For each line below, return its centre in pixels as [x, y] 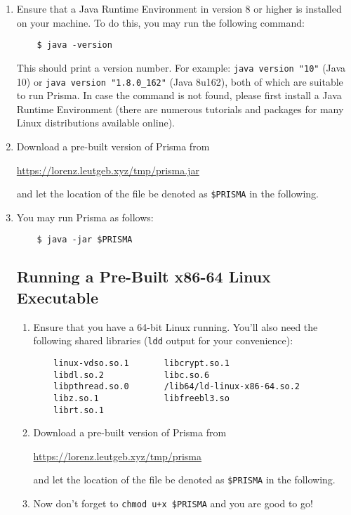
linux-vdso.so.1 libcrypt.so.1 [141, 363]
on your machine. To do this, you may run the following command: [160, 22]
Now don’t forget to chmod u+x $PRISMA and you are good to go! [173, 503]
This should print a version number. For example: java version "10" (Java [181, 67]
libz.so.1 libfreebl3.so [141, 398]
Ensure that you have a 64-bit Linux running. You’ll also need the [175, 326]
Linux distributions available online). [96, 123]
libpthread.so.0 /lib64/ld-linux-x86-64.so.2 [177, 387]
